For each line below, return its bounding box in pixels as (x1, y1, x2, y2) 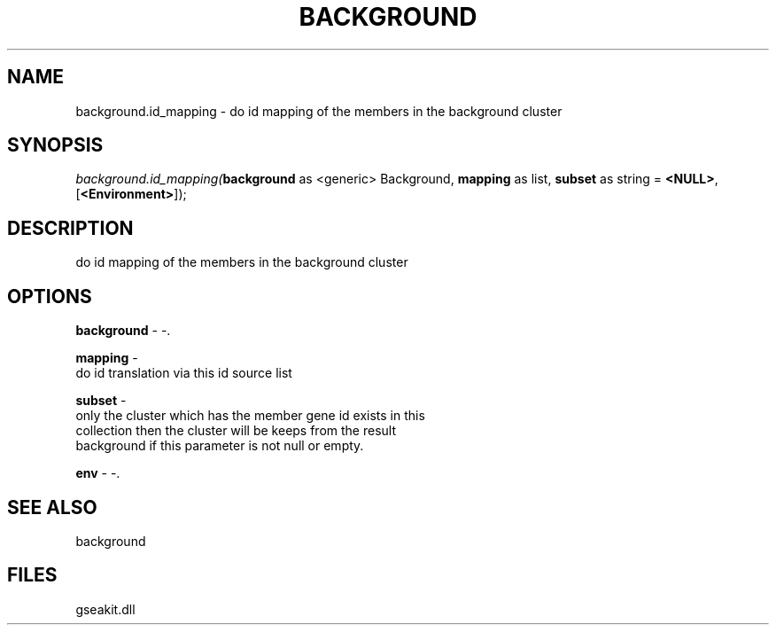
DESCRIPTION (7, 216, 134, 239)
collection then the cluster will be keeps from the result (75, 423, 397, 439)
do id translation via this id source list (75, 365, 292, 381)
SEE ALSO (7, 495, 97, 519)
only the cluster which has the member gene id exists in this (75, 408, 425, 424)
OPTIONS (7, 285, 92, 308)
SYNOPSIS (7, 134, 104, 157)
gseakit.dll (75, 601, 136, 617)
